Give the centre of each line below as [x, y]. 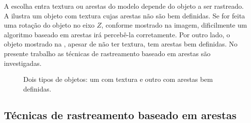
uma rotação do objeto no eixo [49, 25]
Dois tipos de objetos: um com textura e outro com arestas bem [118, 79]
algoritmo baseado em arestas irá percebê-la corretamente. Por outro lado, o [117, 34]
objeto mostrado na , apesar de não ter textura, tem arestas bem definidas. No [121, 44]
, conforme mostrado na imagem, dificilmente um [174, 25]
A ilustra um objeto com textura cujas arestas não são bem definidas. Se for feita [125, 15]
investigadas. [23, 63]
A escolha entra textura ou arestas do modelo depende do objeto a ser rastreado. [124, 6]
